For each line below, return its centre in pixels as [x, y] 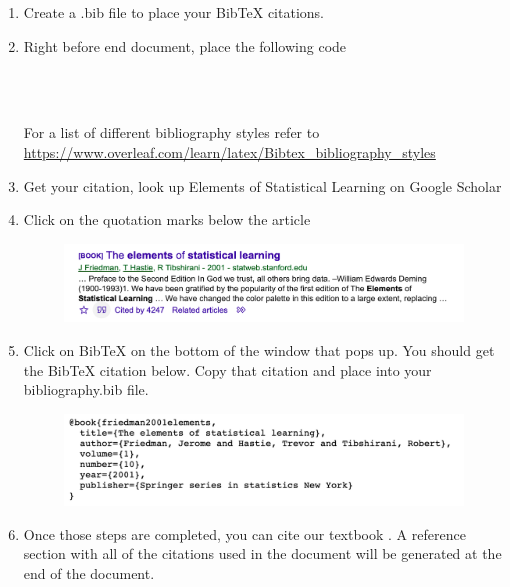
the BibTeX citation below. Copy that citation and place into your [227, 369]
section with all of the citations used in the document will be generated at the [262, 553]
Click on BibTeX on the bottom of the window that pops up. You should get [259, 349]
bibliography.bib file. [86, 389]
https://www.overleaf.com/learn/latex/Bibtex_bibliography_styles [229, 151]
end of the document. [89, 572]
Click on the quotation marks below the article [167, 219]
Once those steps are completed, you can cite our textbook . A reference [244, 533]
